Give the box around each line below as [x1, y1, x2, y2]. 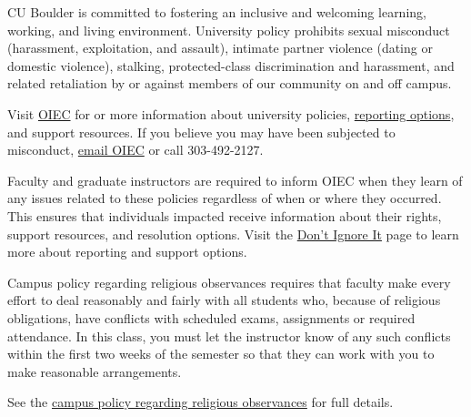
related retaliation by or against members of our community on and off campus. [7, 74, 452, 93]
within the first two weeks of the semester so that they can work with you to [7, 344, 435, 363]
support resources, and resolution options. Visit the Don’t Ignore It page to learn [7, 224, 459, 243]
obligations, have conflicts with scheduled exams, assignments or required [7, 308, 416, 327]
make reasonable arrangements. [7, 361, 182, 381]
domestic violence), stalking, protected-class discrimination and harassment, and [7, 56, 455, 75]
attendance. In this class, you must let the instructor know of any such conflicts [7, 326, 451, 345]
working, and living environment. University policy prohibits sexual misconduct [7, 20, 450, 39]
